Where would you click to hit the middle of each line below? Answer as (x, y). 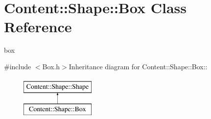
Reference (38, 27)
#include (18, 66)
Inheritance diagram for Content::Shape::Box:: (138, 66)
